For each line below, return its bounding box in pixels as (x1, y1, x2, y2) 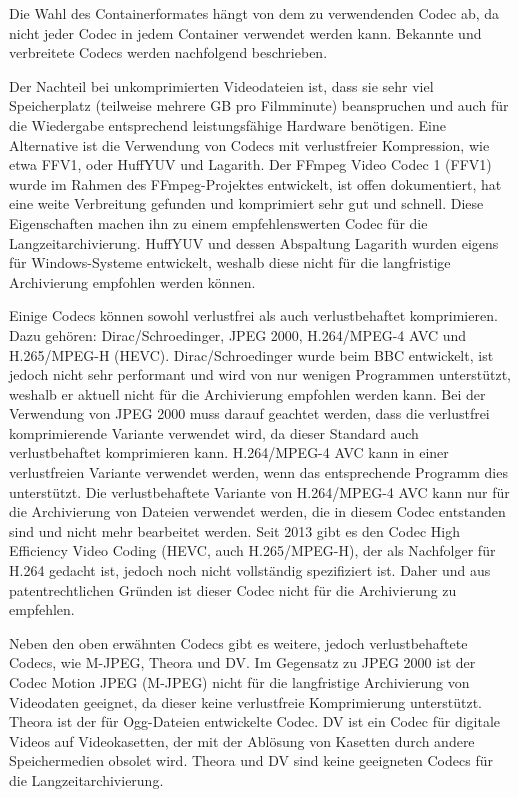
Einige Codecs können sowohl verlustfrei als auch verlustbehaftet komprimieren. (9, 305, 498, 326)
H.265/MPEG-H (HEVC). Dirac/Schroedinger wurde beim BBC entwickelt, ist (9, 344, 494, 365)
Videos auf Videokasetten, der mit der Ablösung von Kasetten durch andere (9, 730, 475, 751)
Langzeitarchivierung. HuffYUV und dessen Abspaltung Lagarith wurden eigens (9, 232, 499, 253)
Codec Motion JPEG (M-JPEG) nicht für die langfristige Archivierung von (9, 672, 470, 692)
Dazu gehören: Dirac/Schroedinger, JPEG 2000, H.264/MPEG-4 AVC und (9, 324, 467, 345)
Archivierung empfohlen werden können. (9, 271, 256, 292)
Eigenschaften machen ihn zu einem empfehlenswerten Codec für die (9, 212, 428, 233)
